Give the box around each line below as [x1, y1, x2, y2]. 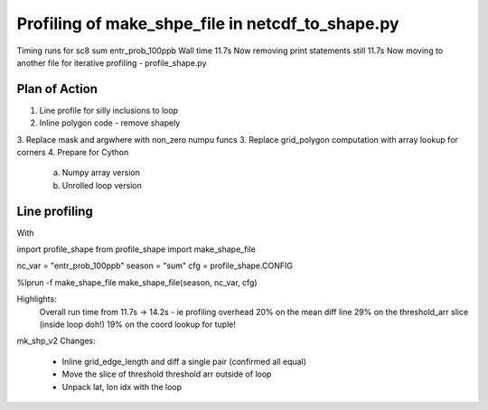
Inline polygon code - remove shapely [39, 117, 181, 128]
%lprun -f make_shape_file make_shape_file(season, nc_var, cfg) [16, 276, 258, 288]
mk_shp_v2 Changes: [16, 335, 97, 347]
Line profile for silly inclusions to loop [39, 105, 179, 116]
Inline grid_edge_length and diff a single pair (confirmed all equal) [61, 356, 307, 367]
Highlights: [16, 294, 58, 304]
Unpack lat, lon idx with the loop [61, 381, 183, 392]
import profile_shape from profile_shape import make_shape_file [16, 244, 257, 255]
